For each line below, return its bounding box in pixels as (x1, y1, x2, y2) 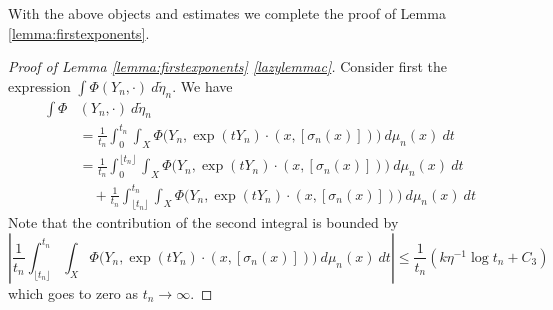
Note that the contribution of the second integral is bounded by (8, 212, 399, 233)
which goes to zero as (8, 282, 139, 303)
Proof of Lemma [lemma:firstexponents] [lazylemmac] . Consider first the (8, 56, 448, 77)
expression (8, 75, 71, 96)
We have (180, 75, 233, 96)
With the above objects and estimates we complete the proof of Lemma (8, 3, 446, 23)
